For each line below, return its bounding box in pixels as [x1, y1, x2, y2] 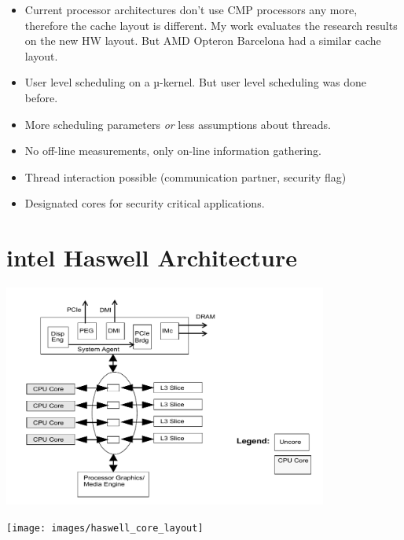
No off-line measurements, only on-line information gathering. [24, 142, 321, 159]
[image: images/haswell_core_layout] [6, 522, 204, 534]
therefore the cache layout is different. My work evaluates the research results [24, 17, 398, 33]
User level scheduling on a [24, 74, 150, 90]
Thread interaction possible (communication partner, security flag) [24, 168, 347, 185]
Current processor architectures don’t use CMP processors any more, [24, 2, 358, 17]
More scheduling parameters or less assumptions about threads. [24, 116, 331, 132]
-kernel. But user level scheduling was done [160, 74, 367, 90]
